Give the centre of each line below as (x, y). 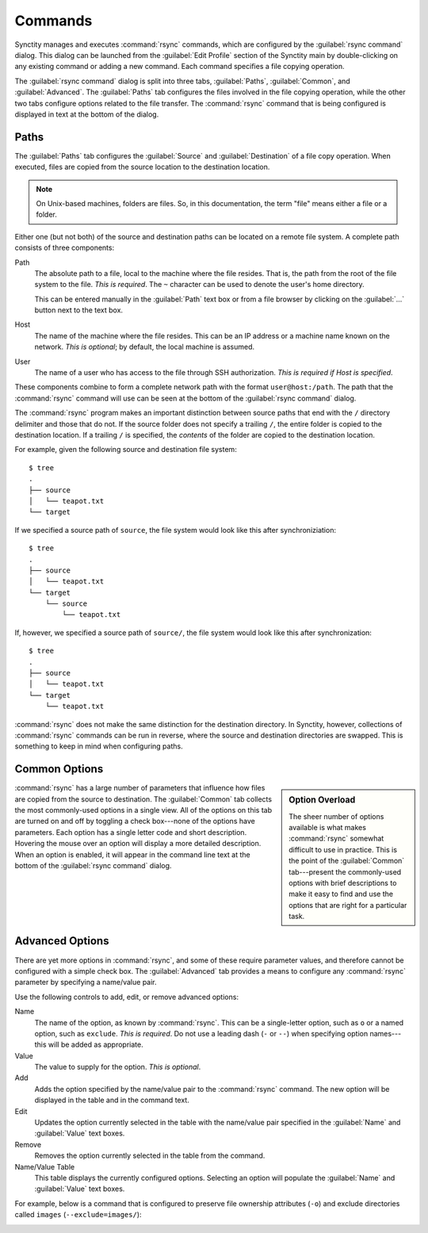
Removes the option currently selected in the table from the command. (150, 1156)
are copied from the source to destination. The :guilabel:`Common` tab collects (143, 799)
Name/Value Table (45, 1166)
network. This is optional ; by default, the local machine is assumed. (145, 347)
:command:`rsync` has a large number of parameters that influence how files (140, 788)
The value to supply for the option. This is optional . (118, 1067)
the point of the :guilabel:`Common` (347, 861)
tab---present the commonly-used (345, 871)
